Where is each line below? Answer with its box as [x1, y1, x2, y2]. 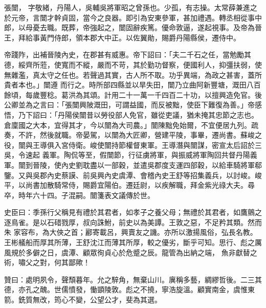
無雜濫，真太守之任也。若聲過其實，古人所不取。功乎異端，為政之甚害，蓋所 [4, 69, 262, 80]
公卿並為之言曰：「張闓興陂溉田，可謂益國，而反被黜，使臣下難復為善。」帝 [4, 99, 255, 110]
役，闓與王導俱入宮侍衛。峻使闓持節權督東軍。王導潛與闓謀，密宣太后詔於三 [4, 139, 262, 150]
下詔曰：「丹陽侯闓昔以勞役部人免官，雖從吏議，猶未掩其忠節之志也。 [25, 109, 258, 120]
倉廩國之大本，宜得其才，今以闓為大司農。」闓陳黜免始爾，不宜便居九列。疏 [4, 119, 258, 130]
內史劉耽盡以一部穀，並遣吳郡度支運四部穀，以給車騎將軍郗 [61, 159, 262, 170]
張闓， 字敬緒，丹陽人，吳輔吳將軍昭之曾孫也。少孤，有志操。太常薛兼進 [4, 2, 250, 12]
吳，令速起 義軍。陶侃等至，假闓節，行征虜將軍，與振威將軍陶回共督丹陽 [4, 149, 250, 160]
